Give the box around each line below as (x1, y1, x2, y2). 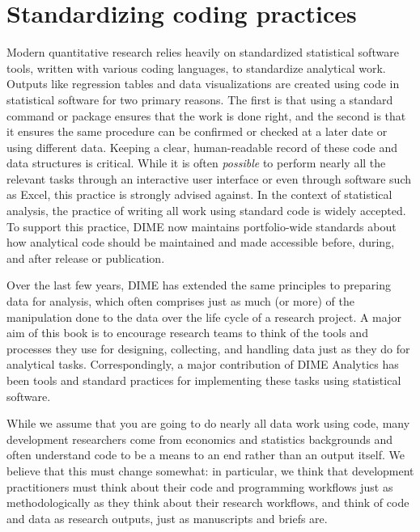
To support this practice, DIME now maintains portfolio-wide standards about (6, 217, 397, 234)
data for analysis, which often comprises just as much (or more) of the (6, 293, 354, 310)
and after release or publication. (6, 249, 165, 266)
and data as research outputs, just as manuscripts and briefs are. (6, 509, 328, 526)
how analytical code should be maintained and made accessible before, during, (6, 234, 395, 251)
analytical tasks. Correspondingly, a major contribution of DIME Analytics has (6, 356, 399, 373)
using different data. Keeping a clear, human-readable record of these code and (6, 138, 397, 155)
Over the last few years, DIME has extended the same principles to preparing (6, 277, 392, 293)
